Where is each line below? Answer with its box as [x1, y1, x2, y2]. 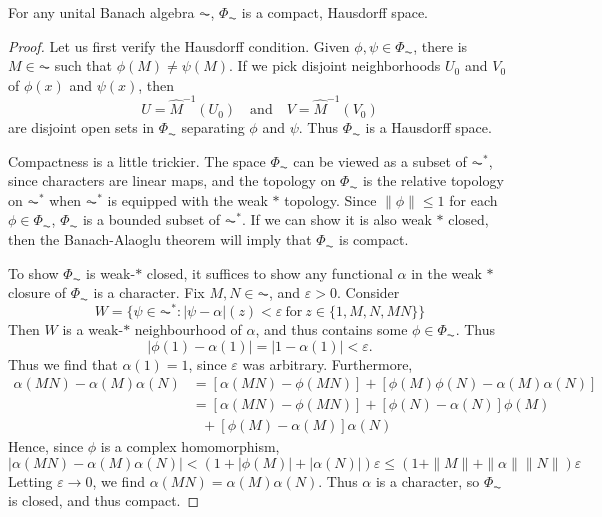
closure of [8, 282, 67, 303]
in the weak [411, 262, 482, 283]
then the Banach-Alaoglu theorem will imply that [8, 229, 312, 250]
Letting [8, 470, 53, 491]
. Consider [336, 282, 400, 303]
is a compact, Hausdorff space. [241, 2, 428, 22]
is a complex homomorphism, [100, 436, 280, 457]
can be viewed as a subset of [293, 150, 467, 171]
